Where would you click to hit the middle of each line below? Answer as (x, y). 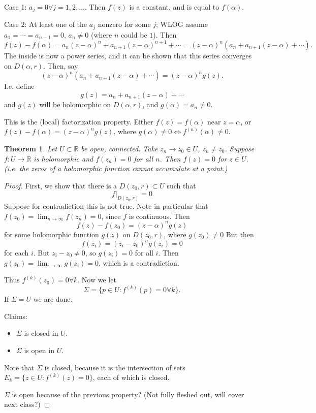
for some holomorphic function (52, 234)
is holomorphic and (64, 158)
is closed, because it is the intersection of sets (115, 367)
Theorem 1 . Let (31, 149)
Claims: (16, 316)
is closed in (41, 333)
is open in (39, 350)
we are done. (53, 299)
